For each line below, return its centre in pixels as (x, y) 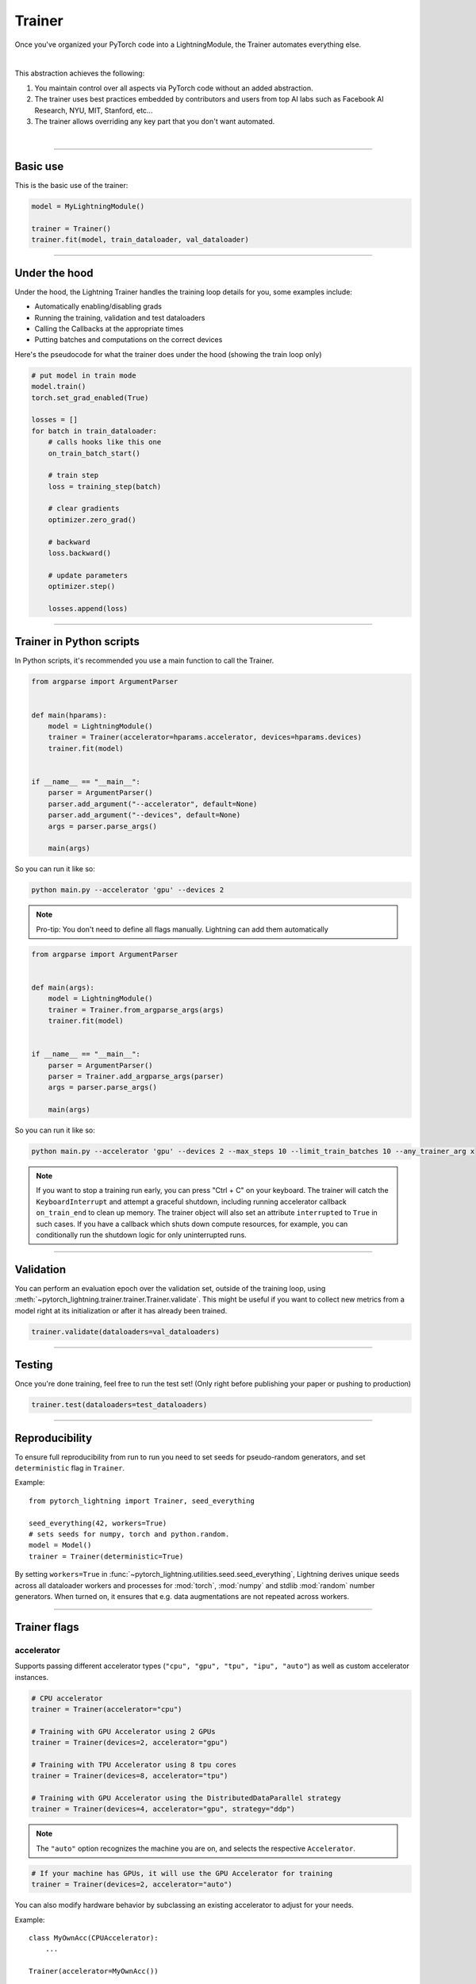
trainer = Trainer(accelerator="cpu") (107, 1709)
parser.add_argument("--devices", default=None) (144, 815)
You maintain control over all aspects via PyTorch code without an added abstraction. (174, 88)
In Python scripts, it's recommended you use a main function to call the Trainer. (144, 661)
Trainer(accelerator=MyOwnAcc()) (94, 1971)
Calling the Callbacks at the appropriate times (109, 329)
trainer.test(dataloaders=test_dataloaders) (119, 1405)
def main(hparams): (69, 715)
